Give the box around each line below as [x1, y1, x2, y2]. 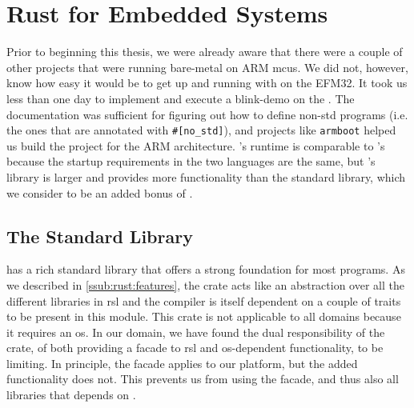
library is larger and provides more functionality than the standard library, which [6, 168, 406, 185]
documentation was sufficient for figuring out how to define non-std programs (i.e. [6, 106, 408, 122]
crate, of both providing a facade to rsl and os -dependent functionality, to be [6, 339, 384, 356]
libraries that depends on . [6, 386, 136, 403]
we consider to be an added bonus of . [6, 184, 193, 201]
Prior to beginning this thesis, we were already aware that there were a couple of [6, 43, 403, 60]
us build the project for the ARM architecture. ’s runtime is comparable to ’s [6, 137, 385, 154]
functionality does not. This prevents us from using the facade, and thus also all [6, 370, 399, 387]
